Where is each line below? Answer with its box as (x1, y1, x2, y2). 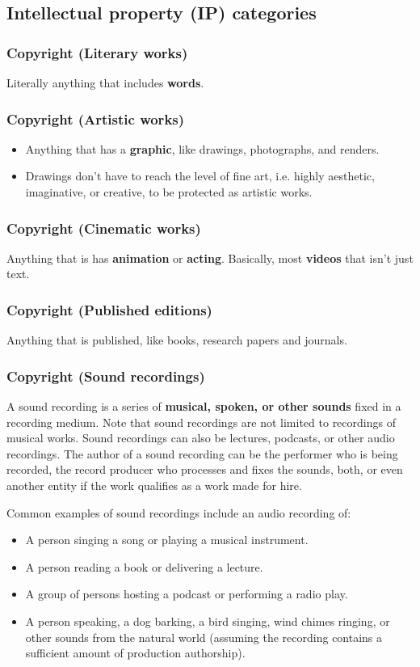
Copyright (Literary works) (6, 42, 188, 62)
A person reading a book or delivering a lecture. (25, 558, 263, 575)
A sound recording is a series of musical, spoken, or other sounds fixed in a (6, 398, 401, 415)
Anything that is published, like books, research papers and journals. (6, 331, 347, 348)
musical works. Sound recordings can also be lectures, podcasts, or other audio (6, 429, 395, 446)
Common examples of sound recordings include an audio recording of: (6, 504, 351, 521)
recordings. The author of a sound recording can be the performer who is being (6, 445, 398, 462)
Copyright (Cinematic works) (6, 217, 201, 238)
